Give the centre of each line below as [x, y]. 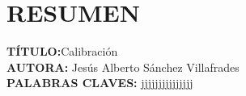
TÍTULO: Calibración [62, 51]
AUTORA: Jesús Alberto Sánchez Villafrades [123, 67]
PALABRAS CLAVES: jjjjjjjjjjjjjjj [100, 83]
